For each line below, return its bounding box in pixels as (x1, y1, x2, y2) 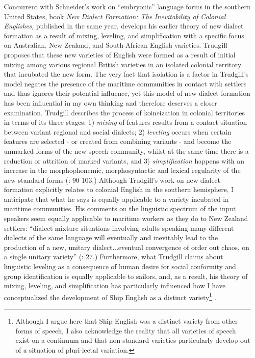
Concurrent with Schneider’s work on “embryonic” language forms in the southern (4, 1, 251, 11)
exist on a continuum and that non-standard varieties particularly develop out (15, 335, 251, 345)
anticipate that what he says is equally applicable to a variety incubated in (4, 193, 229, 204)
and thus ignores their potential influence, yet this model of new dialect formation (4, 88, 251, 98)
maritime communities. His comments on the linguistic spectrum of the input (4, 203, 236, 214)
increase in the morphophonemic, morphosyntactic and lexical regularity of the (4, 165, 241, 175)
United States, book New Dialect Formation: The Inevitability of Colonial (4, 11, 226, 21)
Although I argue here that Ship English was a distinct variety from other (15, 316, 238, 326)
